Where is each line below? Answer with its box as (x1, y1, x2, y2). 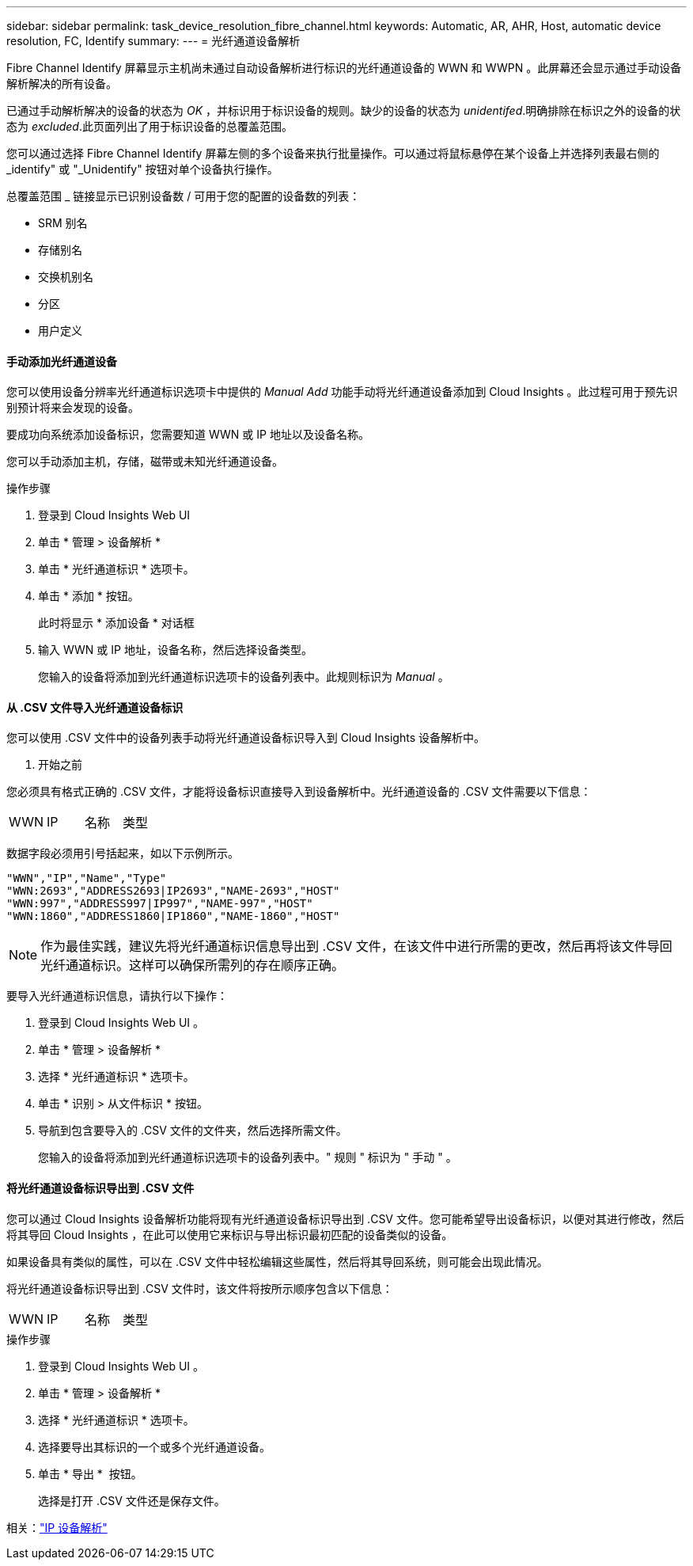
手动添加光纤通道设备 (6, 354, 117, 368)
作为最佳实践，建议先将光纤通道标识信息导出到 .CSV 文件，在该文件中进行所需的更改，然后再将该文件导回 (40, 938, 672, 955)
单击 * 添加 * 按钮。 (38, 589, 139, 603)
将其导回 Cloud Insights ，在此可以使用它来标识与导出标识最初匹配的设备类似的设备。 (6, 1227, 453, 1241)
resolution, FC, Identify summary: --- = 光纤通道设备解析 (6, 34, 301, 48)
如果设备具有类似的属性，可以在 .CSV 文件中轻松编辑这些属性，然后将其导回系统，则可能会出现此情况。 (6, 1254, 548, 1268)
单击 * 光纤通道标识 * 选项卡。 (38, 562, 195, 576)
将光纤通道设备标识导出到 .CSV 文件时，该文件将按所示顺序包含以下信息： (6, 1281, 393, 1295)
